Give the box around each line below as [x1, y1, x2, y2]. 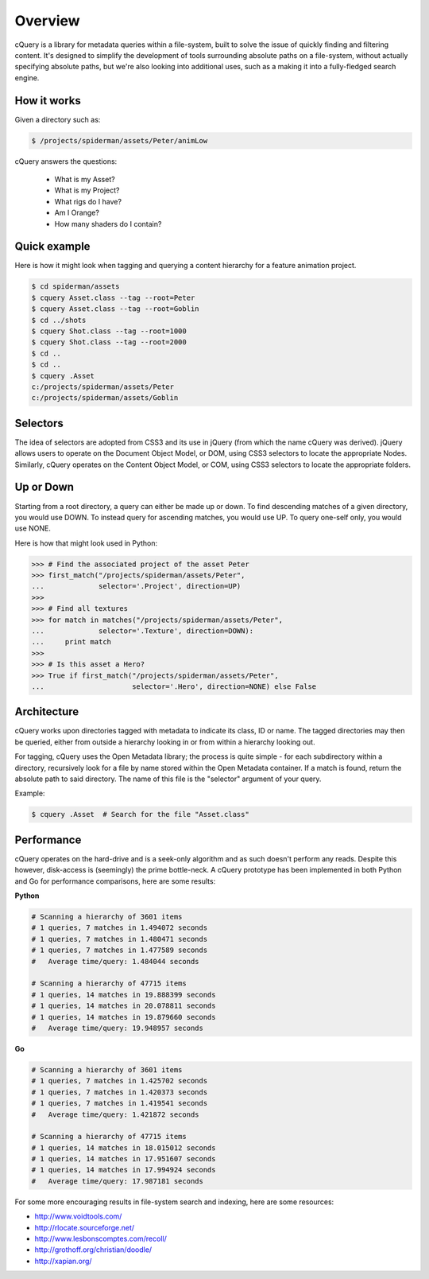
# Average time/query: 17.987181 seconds [31, 1176, 204, 1185]
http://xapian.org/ [34, 1256, 92, 1265]
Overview [14, 12, 80, 29]
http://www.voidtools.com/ [34, 1211, 122, 1221]
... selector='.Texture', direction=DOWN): [31, 627, 254, 636]
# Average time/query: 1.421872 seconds [31, 1110, 199, 1119]
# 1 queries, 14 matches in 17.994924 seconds [31, 1165, 216, 1175]
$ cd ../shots [31, 315, 87, 325]
